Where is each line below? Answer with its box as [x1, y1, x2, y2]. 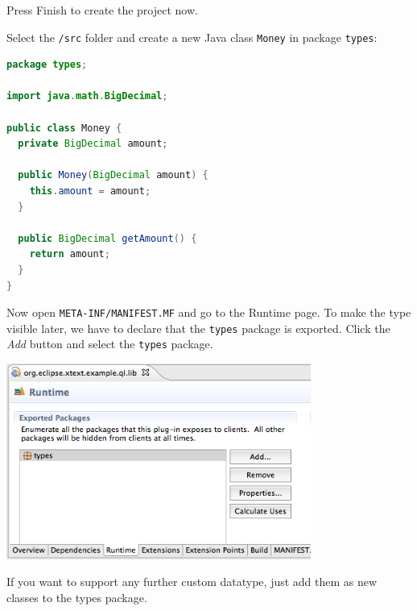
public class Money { [6, 122, 122, 134]
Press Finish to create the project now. [6, 2, 198, 18]
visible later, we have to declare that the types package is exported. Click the [6, 319, 390, 336]
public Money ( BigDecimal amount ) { [18, 169, 208, 181]
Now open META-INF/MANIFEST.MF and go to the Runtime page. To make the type [6, 304, 411, 321]
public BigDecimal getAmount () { [18, 232, 197, 244]
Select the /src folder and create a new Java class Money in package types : [6, 28, 378, 45]
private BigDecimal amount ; [18, 138, 168, 150]
